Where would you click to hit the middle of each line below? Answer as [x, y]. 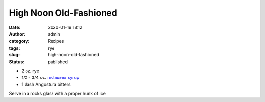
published [58, 62]
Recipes [56, 41]
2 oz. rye [30, 71]
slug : [14, 55]
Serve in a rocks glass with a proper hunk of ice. [58, 94]
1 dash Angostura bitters [46, 84]
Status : [17, 62]
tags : [14, 48]
